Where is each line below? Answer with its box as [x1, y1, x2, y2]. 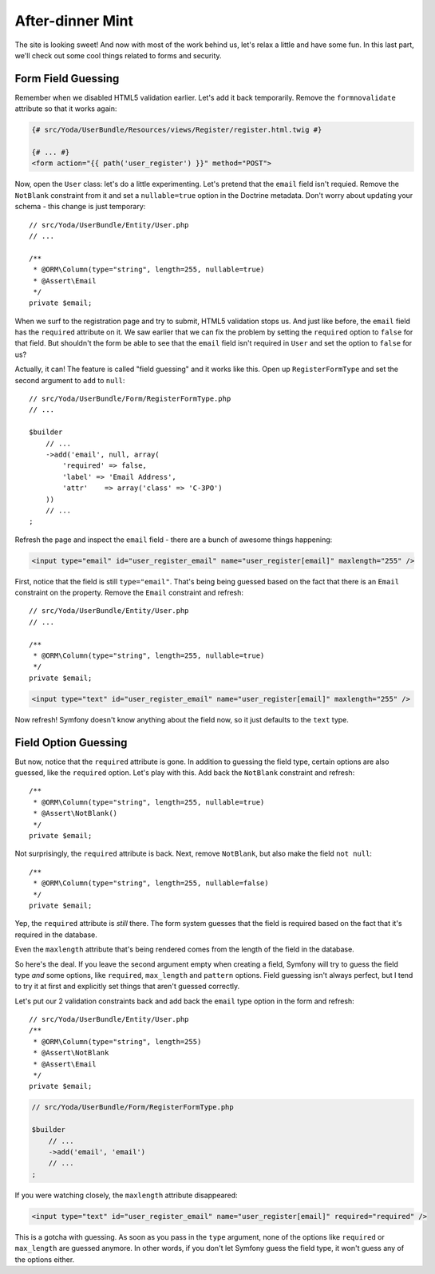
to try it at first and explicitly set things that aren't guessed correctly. [14, 982, 240, 991]
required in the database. [14, 930, 97, 940]
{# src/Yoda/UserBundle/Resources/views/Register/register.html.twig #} [31, 125, 322, 135]
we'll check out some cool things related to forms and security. [14, 50, 223, 60]
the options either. [14, 1254, 75, 1264]
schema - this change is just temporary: [14, 202, 146, 212]
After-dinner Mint [14, 12, 134, 30]
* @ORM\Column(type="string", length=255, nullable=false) [33, 879, 269, 888]
